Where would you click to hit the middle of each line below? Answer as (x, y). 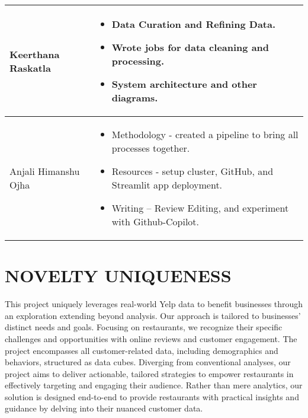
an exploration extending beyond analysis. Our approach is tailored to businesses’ (153, 315)
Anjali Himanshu (45, 171)
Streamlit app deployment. (167, 185)
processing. (138, 61)
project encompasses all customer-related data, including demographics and (142, 350)
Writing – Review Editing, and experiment (200, 208)
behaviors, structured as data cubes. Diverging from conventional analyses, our (148, 362)
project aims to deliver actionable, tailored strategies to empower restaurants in (149, 373)
